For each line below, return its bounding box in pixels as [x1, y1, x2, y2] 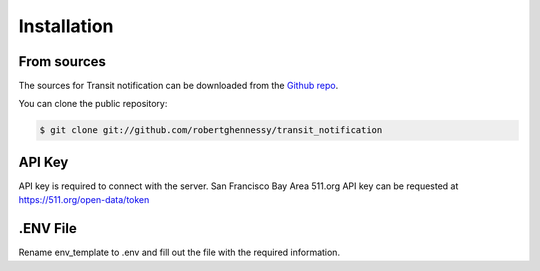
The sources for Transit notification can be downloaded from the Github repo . [18, 80, 339, 92]
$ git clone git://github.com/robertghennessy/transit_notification [39, 125, 383, 136]
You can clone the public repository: [18, 98, 168, 110]
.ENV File [18, 220, 77, 237]
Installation [18, 15, 114, 37]
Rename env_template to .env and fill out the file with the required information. [18, 246, 340, 259]
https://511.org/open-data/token [18, 194, 150, 206]
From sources [18, 53, 107, 70]
